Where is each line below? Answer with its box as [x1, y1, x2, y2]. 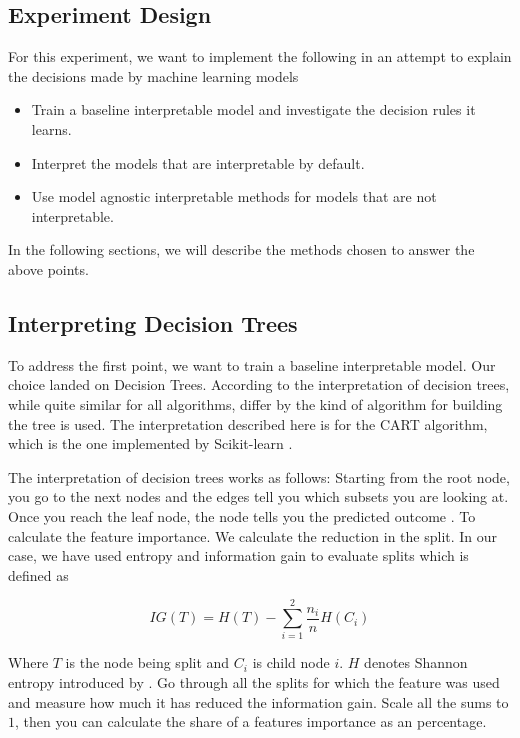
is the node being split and [65, 652, 230, 673]
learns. [31, 118, 72, 139]
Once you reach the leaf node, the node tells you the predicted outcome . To [8, 505, 476, 526]
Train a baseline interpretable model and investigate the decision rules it [31, 99, 476, 120]
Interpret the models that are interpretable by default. [31, 152, 365, 173]
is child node [252, 652, 330, 673]
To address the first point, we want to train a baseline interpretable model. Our [8, 354, 496, 375]
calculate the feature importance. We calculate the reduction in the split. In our [8, 525, 498, 546]
